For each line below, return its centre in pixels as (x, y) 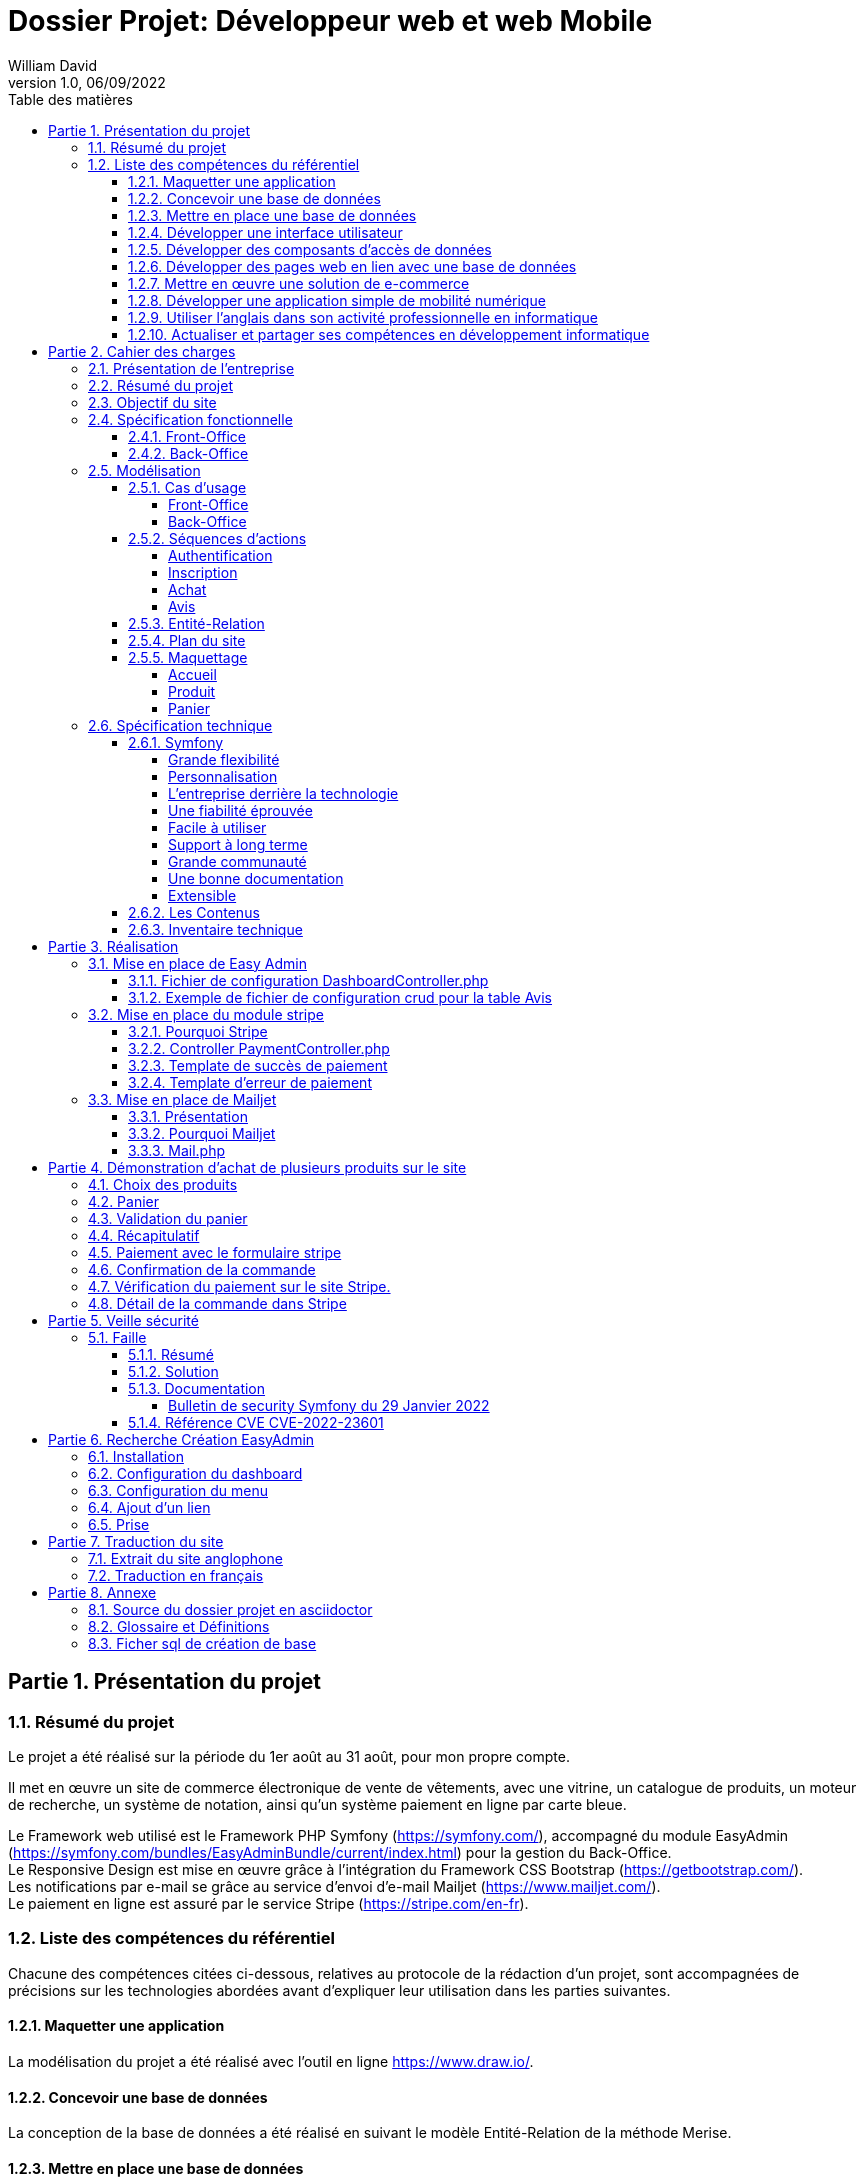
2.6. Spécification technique (180, 725)
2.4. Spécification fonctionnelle (190, 419)
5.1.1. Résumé (171, 1354)
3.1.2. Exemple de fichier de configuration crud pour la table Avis (340, 997)
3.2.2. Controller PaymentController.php (259, 1048)
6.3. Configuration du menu (178, 1490)
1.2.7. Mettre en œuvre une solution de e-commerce (299, 283)
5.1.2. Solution (173, 1371)
